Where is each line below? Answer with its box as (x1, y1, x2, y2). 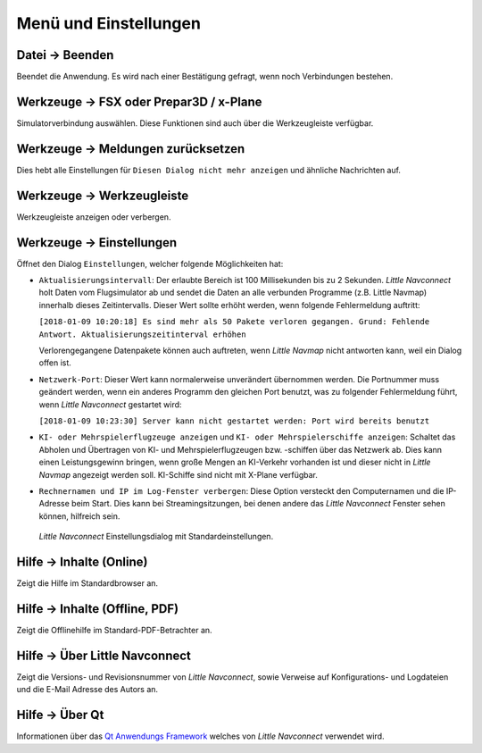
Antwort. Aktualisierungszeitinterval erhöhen (38, 329, 246, 339)
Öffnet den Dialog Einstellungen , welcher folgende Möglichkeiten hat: (16, 258, 284, 269)
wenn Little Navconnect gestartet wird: (38, 398, 182, 410)
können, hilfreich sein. (38, 510, 120, 522)
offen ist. (38, 357, 71, 368)
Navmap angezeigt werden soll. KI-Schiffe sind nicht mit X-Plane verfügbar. (38, 469, 319, 480)
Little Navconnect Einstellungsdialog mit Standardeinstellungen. (38, 531, 274, 542)
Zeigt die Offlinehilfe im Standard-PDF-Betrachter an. (16, 624, 213, 635)
